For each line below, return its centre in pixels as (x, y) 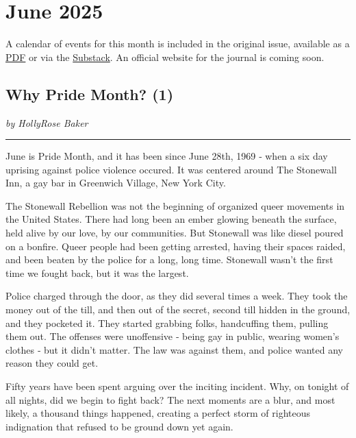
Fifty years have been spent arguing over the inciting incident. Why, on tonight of (177, 386)
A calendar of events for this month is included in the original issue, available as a (178, 44)
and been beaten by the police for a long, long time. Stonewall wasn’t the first (169, 259)
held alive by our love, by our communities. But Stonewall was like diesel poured (175, 233)
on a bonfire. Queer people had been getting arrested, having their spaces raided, (176, 246)
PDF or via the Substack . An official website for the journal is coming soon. (165, 57)
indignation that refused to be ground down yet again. (119, 426)
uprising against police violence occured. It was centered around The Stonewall (171, 169)
